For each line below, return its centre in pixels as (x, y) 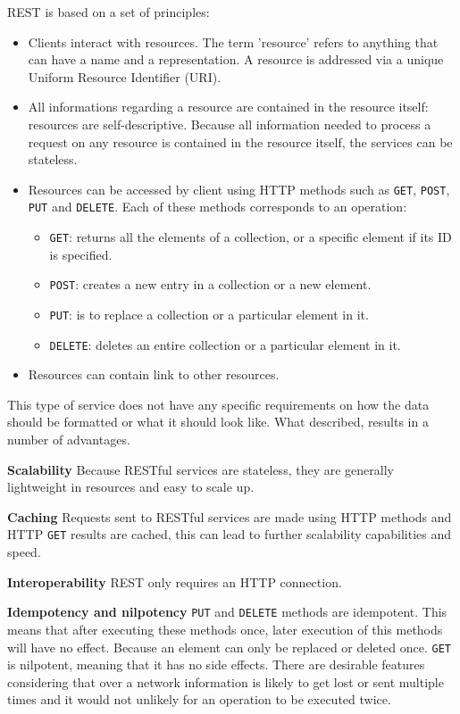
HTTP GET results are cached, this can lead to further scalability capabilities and (230, 534)
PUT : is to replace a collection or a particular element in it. (209, 314)
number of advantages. (69, 440)
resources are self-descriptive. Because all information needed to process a (230, 124)
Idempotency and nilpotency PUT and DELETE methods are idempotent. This (227, 612)
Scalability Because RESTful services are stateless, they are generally (201, 469)
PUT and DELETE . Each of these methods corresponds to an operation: (217, 207)
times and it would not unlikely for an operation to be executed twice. (199, 699)
